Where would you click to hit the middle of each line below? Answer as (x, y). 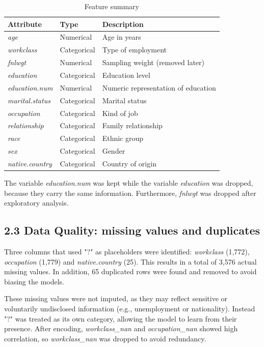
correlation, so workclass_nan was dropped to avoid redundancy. (105, 338)
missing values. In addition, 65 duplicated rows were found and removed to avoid (130, 271)
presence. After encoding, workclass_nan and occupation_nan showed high (121, 328)
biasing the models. (34, 281)
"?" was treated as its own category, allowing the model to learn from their (121, 318)
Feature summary (112, 6)
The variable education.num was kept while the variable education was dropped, (129, 182)
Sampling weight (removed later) (153, 62)
